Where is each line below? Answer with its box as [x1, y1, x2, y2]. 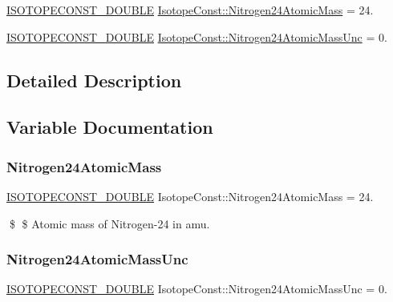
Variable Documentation [6, 115, 213, 139]
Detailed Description [6, 67, 182, 92]
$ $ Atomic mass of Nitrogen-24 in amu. [9, 215, 210, 232]
